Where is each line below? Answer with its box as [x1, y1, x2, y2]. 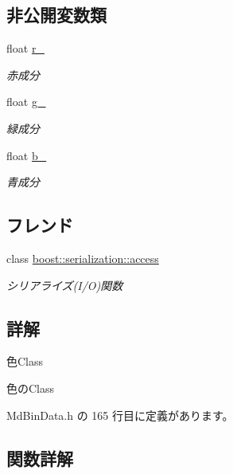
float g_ [6, 93, 46, 110]
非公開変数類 [6, 2, 107, 27]
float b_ [6, 147, 47, 163]
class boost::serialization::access [6, 249, 159, 266]
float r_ [6, 40, 45, 57]
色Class [6, 353, 44, 370]
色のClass [6, 379, 55, 396]
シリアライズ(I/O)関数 [6, 276, 123, 293]
